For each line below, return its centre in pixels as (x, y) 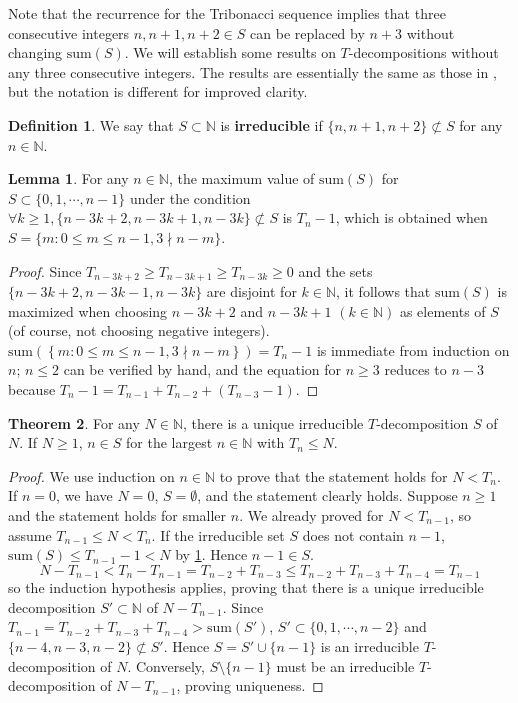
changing (35, 52)
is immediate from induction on (413, 349)
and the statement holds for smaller (117, 514)
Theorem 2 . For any (74, 422)
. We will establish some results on (230, 52)
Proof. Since (45, 270)
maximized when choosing (88, 310)
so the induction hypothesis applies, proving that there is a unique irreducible (246, 587)
